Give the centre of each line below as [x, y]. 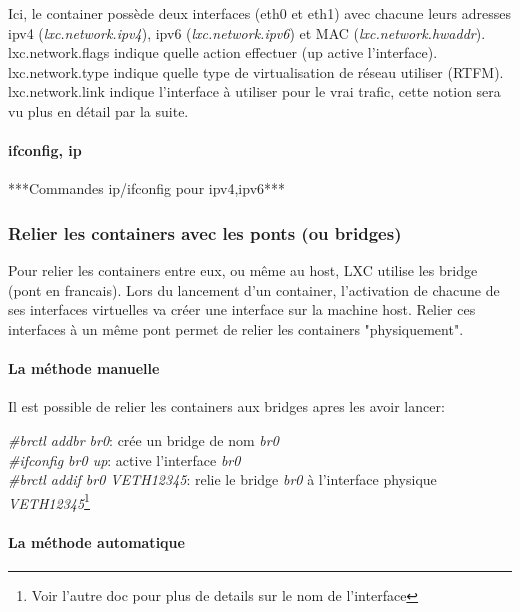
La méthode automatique [96, 541]
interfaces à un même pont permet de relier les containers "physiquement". [236, 328]
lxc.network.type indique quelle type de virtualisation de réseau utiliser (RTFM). [256, 71]
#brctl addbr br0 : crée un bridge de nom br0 [143, 439]
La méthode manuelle [84, 368]
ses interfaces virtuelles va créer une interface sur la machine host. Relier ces [242, 309]
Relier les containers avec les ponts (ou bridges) [205, 232]
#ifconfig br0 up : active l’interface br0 [124, 459]
